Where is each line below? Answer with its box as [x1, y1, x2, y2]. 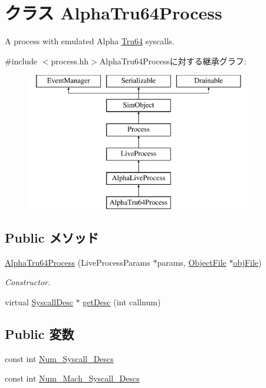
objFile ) [233, 256, 262, 268]
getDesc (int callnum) [83, 296, 161, 308]
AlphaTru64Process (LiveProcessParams [5, 256, 150, 268]
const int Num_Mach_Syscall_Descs [5, 372, 140, 384]
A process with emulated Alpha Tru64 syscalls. [5, 35, 175, 47]
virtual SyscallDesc [5, 296, 73, 308]
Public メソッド [5, 229, 99, 247]
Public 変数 [5, 325, 74, 343]
